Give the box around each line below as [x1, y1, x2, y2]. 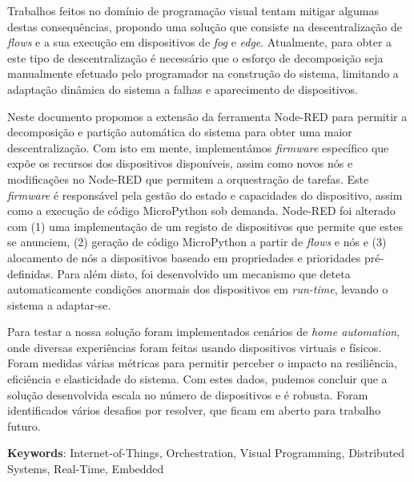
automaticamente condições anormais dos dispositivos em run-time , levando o [7, 281, 388, 298]
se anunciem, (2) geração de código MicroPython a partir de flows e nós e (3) [7, 233, 387, 250]
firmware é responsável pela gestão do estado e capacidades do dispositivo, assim [7, 186, 403, 203]
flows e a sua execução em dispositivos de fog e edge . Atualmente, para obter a [7, 34, 392, 51]
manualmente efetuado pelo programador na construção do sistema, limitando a [7, 65, 399, 82]
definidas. [7, 265, 54, 282]
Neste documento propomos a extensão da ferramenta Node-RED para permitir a [7, 107, 408, 124]
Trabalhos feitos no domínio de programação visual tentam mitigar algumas [7, 2, 380, 18]
